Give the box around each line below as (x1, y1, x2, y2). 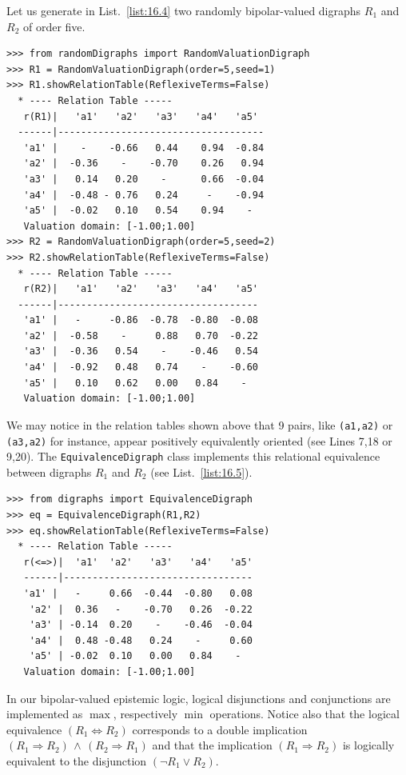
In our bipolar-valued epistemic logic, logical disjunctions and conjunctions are (6, 689, 391, 706)
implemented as (6, 705, 83, 722)
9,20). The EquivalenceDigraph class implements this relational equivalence (6, 448, 380, 465)
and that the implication (152, 737, 273, 753)
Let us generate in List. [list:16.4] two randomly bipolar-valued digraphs (6, 2, 361, 18)
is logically (342, 737, 395, 753)
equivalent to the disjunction (6, 752, 147, 769)
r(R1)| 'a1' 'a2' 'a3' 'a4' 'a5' (23, 110, 258, 122)
